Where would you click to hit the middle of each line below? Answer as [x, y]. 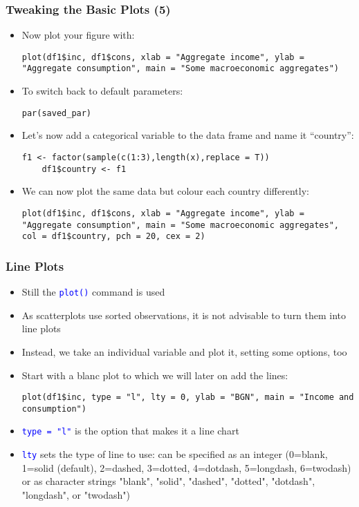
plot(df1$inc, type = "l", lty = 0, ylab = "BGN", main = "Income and [188, 398]
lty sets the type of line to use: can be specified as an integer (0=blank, [175, 454]
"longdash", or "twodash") [76, 494]
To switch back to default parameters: [102, 91]
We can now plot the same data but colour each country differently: [165, 191]
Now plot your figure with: [78, 35]
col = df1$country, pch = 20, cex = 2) [113, 237]
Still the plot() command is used [93, 292]
